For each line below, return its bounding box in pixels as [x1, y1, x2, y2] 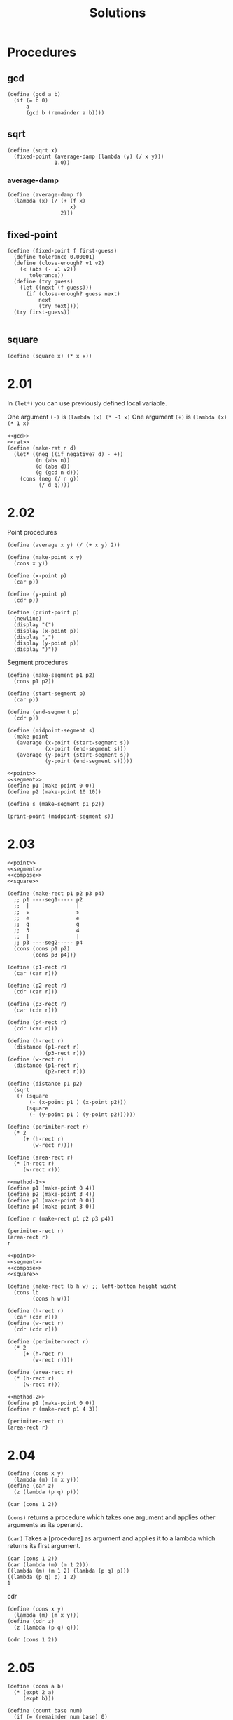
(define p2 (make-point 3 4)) [7, 1190, 96, 1197]
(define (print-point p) [7, 609, 80, 616]
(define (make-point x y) [7, 553, 83, 560]
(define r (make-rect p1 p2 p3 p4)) [7, 1215, 114, 1222]
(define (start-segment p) [7, 690, 86, 697]
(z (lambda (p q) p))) [13, 1489, 80, 1496]
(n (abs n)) [35, 457, 71, 464]
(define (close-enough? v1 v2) [13, 260, 105, 267]
